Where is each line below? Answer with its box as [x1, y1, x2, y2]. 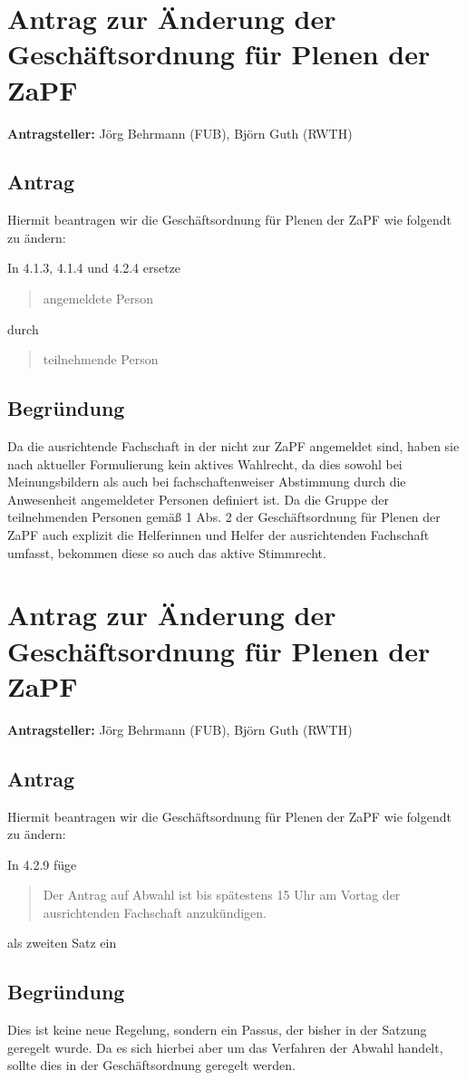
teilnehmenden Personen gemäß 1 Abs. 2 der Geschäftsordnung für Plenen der [7, 507, 441, 526]
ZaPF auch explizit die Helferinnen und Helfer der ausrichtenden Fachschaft [7, 526, 430, 545]
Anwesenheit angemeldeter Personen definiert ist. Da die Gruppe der [7, 489, 389, 508]
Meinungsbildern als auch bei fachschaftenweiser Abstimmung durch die [7, 472, 406, 491]
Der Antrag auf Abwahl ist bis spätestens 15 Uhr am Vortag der [43, 885, 401, 904]
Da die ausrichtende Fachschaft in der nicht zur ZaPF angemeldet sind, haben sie [7, 437, 460, 456]
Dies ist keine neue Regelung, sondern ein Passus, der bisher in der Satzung [7, 1020, 427, 1039]
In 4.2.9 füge [7, 854, 77, 873]
